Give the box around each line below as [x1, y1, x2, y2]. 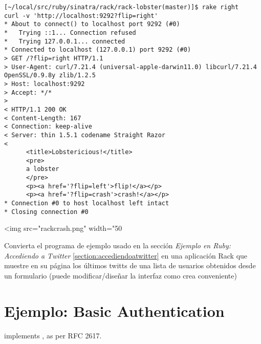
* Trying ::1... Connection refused [4, 29, 136, 36]
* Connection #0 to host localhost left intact [4, 200, 169, 207]
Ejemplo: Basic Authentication [4, 300, 225, 321]
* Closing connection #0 [4, 208, 89, 216]
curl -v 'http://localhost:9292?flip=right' [4, 12, 158, 19]
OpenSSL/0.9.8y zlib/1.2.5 [4, 72, 96, 79]
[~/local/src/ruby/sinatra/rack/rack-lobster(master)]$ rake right [4, 4, 239, 11]
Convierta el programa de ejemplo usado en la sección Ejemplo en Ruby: [4, 240, 231, 250]
